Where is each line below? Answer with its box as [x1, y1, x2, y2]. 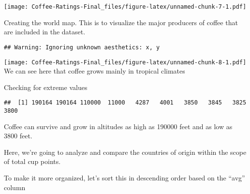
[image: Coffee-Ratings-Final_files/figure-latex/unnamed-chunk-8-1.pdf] [4, 59, 247, 66]
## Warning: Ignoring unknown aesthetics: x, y [4, 44, 160, 51]
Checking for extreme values [4, 82, 88, 92]
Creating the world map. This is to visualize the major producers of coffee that [4, 17, 238, 27]
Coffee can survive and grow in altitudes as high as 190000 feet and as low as [4, 121, 233, 131]
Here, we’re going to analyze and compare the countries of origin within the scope [4, 147, 247, 157]
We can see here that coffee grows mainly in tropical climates [4, 66, 185, 76]
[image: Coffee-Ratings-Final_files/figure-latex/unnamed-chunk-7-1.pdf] [4, 3, 247, 10]
